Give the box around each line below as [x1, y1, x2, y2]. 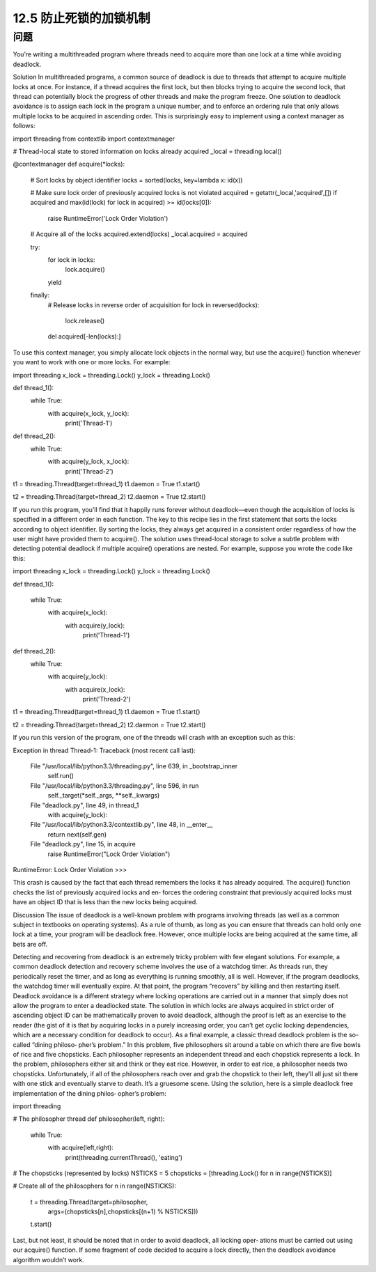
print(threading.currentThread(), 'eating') [65, 1153, 183, 1161]
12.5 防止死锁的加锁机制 [13, 10, 150, 26]
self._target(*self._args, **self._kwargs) [47, 791, 160, 800]
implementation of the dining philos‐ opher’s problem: [13, 1089, 167, 1097]
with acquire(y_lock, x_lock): [47, 457, 130, 466]
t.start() [30, 1220, 52, 1229]
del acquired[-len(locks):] [47, 332, 121, 341]
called [13, 1040, 31, 1048]
